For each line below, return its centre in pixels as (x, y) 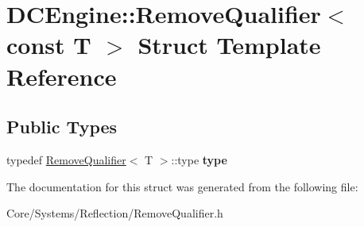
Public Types (62, 127)
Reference (62, 76)
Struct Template (229, 45)
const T (49, 45)
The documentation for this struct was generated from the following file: (182, 186)
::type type (199, 159)
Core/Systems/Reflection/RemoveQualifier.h (115, 213)
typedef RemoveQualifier (66, 159)
